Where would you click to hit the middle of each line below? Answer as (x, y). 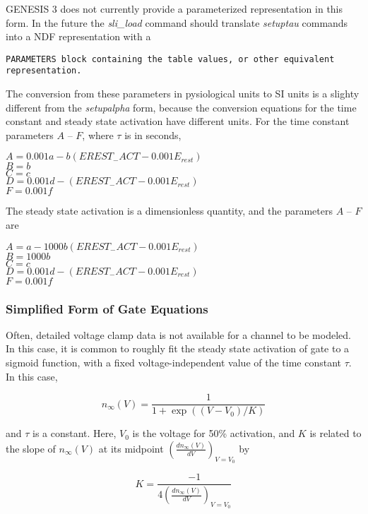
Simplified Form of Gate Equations (107, 308)
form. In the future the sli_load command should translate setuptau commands (177, 22)
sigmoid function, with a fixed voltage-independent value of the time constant (174, 363)
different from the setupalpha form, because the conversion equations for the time (181, 107)
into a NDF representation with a (78, 36)
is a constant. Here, (75, 433)
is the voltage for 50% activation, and (214, 433)
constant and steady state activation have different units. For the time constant (178, 121)
